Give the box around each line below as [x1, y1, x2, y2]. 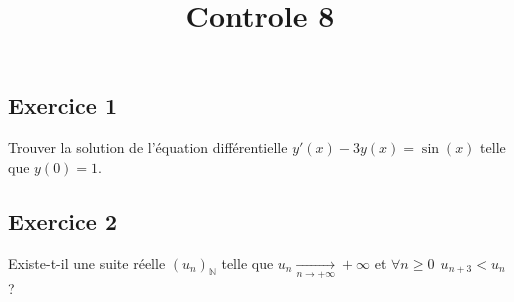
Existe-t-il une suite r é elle [8, 252, 166, 273]
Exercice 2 [8, 205, 117, 236]
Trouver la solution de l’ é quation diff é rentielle [8, 137, 288, 158]
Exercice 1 [8, 90, 117, 121]
